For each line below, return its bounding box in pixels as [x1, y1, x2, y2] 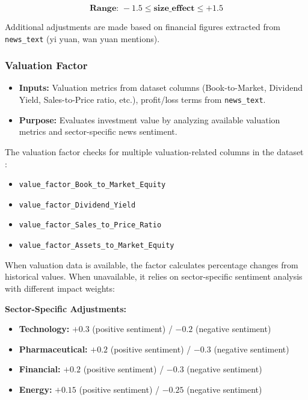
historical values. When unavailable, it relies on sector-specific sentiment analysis [5, 270, 303, 283]
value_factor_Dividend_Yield [19, 200, 136, 209]
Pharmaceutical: [19, 342, 88, 355]
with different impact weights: [5, 282, 115, 294]
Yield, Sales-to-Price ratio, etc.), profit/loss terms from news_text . [19, 93, 266, 106]
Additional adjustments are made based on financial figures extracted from [5, 20, 280, 32]
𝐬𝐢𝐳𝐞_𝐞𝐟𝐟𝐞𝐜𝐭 [153, 4, 195, 13]
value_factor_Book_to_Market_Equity [19, 180, 166, 189]
